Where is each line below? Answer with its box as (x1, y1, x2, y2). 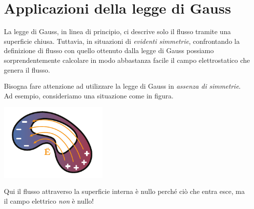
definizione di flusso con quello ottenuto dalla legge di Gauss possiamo (4, 45, 214, 56)
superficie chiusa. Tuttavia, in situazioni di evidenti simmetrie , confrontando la (4, 36, 240, 46)
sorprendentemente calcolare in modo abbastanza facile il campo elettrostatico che (4, 55, 250, 65)
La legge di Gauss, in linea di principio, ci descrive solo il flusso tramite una (4, 26, 231, 37)
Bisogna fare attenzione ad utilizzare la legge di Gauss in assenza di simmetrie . (4, 81, 241, 91)
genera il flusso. (4, 64, 50, 75)
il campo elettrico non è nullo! (4, 195, 94, 206)
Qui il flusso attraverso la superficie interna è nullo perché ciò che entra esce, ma (4, 186, 245, 196)
